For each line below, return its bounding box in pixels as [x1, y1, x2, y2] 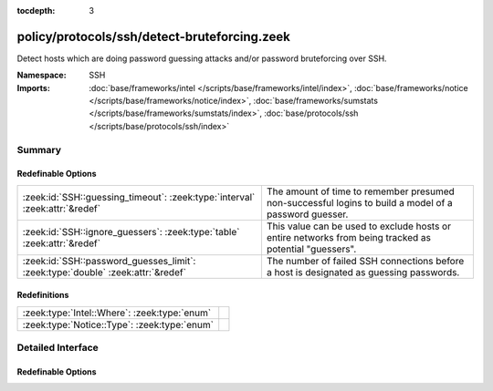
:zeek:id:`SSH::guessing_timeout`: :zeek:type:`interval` [22, 190, 256, 203]
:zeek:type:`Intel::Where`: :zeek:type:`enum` [22, 306, 212, 319]
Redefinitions [16, 290, 69, 301]
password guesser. [266, 208, 349, 221]
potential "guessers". [266, 242, 357, 255]
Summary [16, 143, 62, 156]
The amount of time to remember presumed [266, 185, 456, 198]
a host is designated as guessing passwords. [266, 265, 460, 278]
